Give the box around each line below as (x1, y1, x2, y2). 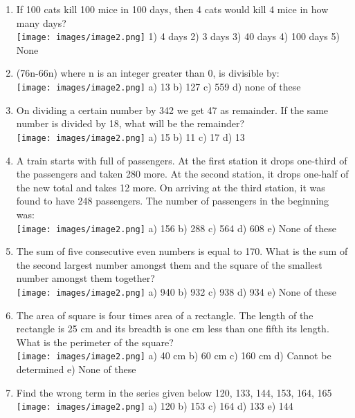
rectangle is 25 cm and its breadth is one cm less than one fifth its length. (16, 321, 329, 336)
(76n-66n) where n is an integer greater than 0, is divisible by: (16, 66, 280, 80)
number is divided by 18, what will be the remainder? (16, 116, 245, 131)
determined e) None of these (16, 362, 136, 377)
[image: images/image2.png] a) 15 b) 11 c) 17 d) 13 (16, 129, 245, 144)
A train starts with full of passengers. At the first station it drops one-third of (16, 153, 347, 167)
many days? (16, 15, 66, 30)
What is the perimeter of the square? (16, 334, 174, 349)
